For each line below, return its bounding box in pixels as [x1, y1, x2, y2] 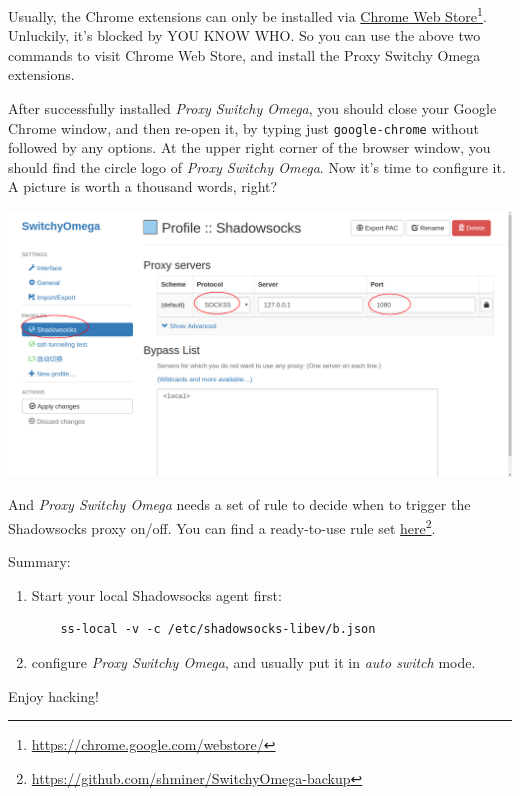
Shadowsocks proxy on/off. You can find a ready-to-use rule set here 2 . [8, 515, 436, 538]
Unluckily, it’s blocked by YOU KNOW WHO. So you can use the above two [8, 25, 481, 46]
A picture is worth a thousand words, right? [8, 176, 278, 197]
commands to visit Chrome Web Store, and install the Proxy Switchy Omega [8, 44, 481, 65]
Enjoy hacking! [8, 685, 99, 706]
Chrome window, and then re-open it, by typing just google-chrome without [8, 117, 479, 138]
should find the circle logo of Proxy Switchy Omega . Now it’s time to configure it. [8, 156, 506, 177]
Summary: [8, 551, 71, 572]
